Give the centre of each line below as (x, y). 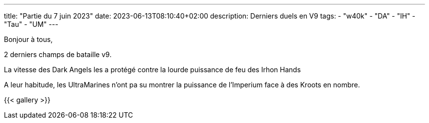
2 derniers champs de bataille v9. (58, 54)
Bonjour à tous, (28, 39)
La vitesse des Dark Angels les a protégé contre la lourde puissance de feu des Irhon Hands (153, 70)
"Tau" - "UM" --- (31, 24)
